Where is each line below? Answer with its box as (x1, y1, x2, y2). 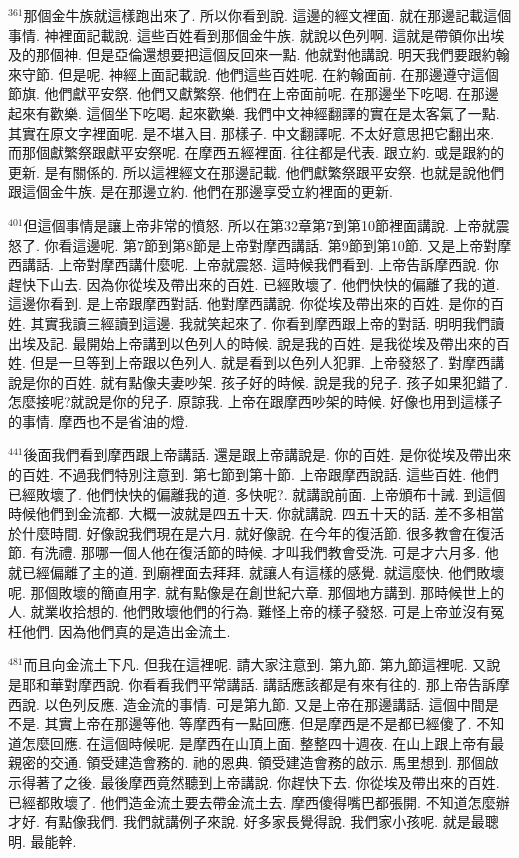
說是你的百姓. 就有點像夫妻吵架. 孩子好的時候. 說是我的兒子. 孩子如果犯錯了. (8, 371, 509, 392)
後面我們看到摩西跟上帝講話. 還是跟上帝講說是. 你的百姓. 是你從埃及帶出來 (23, 444, 512, 465)
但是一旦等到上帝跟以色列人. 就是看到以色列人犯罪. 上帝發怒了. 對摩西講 (30, 352, 505, 373)
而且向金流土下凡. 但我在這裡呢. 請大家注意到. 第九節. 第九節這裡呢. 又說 (23, 654, 501, 675)
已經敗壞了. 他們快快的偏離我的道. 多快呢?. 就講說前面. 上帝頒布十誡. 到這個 (8, 483, 506, 504)
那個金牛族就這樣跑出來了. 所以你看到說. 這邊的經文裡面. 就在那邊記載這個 (23, 5, 512, 25)
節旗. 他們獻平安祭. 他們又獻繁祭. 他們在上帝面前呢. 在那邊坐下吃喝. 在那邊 (8, 83, 499, 104)
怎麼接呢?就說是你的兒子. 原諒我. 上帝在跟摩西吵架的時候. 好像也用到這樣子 (8, 391, 503, 412)
